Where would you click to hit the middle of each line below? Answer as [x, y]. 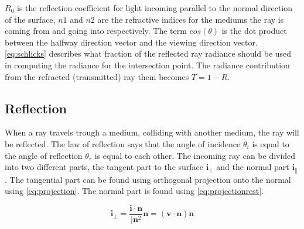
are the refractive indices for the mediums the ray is [191, 19]
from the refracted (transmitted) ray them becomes [97, 76]
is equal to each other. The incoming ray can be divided [195, 155]
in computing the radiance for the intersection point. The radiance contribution [147, 65]
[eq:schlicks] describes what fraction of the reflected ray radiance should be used [148, 53]
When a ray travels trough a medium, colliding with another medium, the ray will [152, 132]
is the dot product [254, 31]
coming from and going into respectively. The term [96, 31]
